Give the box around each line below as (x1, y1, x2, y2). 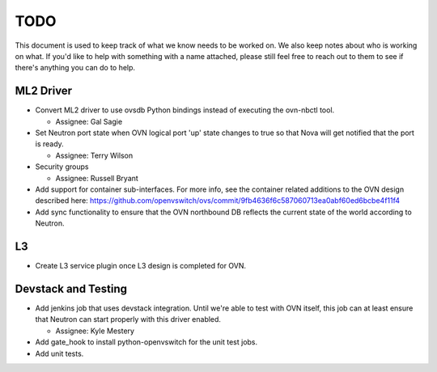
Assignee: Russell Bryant (55, 173, 139, 183)
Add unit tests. (35, 349, 84, 358)
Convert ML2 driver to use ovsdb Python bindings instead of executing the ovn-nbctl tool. (35, 105, 335, 115)
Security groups (35, 162, 89, 171)
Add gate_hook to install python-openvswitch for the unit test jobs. (35, 337, 258, 347)
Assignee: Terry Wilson (55, 150, 134, 160)
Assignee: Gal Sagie (55, 116, 123, 126)
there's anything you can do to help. (15, 63, 136, 73)
